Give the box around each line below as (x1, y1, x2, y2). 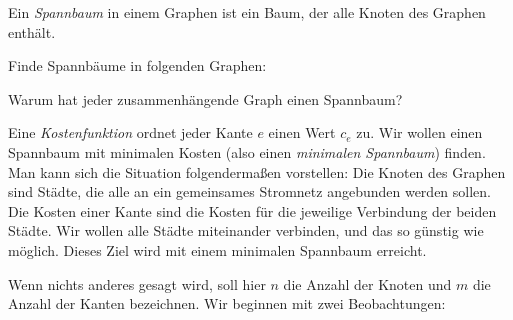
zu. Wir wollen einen (356, 122, 483, 143)
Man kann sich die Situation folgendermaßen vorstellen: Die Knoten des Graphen (8, 161, 506, 182)
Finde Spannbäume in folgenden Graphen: (8, 55, 267, 76)
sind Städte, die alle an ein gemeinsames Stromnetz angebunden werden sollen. (8, 181, 491, 202)
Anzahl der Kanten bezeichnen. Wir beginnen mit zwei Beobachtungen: (8, 293, 446, 314)
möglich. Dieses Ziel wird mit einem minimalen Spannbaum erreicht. (8, 239, 427, 260)
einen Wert (268, 122, 336, 143)
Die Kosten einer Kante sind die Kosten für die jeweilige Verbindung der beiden (8, 200, 497, 221)
